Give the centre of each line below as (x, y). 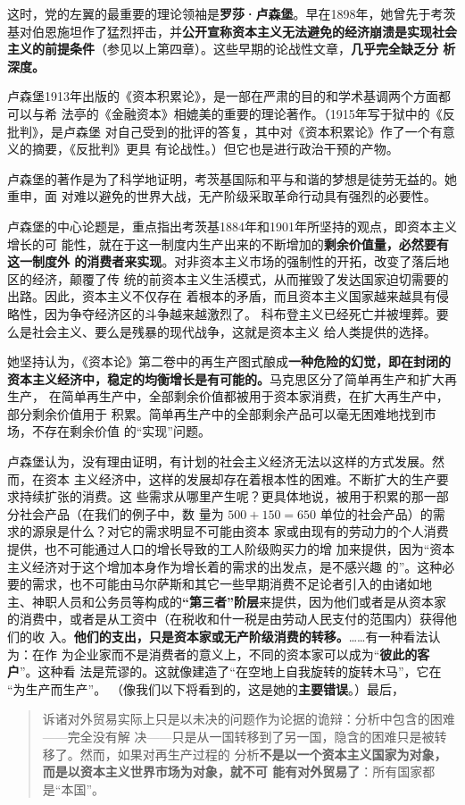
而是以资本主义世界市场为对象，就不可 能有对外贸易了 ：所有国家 (232, 771)
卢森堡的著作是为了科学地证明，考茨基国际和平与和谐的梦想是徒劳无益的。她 (232, 178)
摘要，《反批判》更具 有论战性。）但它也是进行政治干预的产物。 (215, 149)
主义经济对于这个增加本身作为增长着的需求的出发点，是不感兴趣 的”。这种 (225, 566)
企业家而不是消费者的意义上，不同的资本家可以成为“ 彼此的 (245, 654)
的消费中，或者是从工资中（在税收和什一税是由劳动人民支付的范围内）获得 (226, 619)
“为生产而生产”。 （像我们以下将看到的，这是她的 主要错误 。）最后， (206, 688)
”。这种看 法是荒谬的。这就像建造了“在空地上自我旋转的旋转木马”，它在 (231, 671)
